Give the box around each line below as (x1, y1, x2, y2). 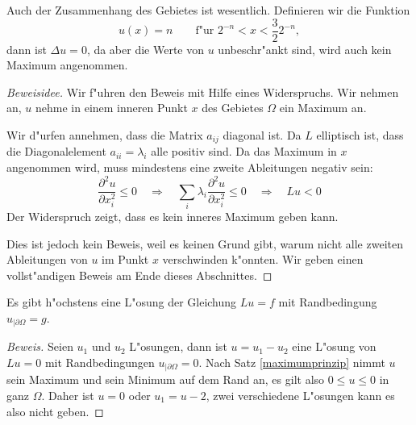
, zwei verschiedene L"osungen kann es (206, 387, 395, 404)
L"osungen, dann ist (129, 338, 227, 355)
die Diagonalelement (6, 143, 106, 160)
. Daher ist (41, 387, 94, 404)
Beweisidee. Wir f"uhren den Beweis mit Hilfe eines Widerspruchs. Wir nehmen (6, 83, 399, 100)
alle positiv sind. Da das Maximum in (151, 143, 337, 160)
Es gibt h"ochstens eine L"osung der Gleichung (6, 294, 237, 310)
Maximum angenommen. (6, 56, 128, 73)
